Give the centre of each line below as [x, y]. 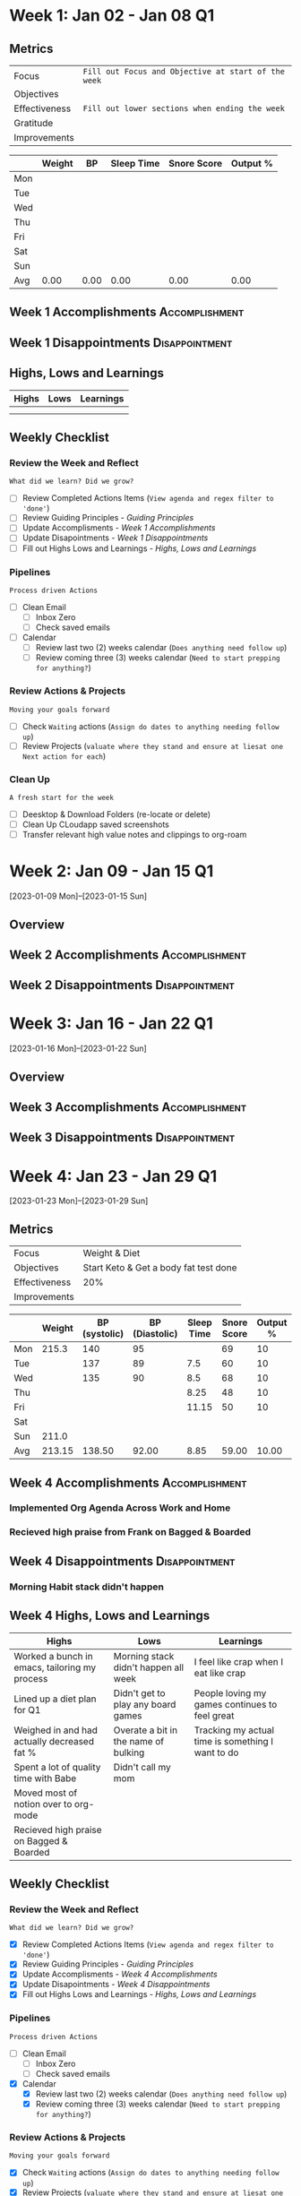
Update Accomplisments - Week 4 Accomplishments [120, 1974]
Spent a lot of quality [57, 1767]
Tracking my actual [234, 1730]
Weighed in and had [56, 1730]
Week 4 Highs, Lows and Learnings [110, 1616]
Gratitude [34, 123]
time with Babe [45, 1778]
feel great [214, 1715]
